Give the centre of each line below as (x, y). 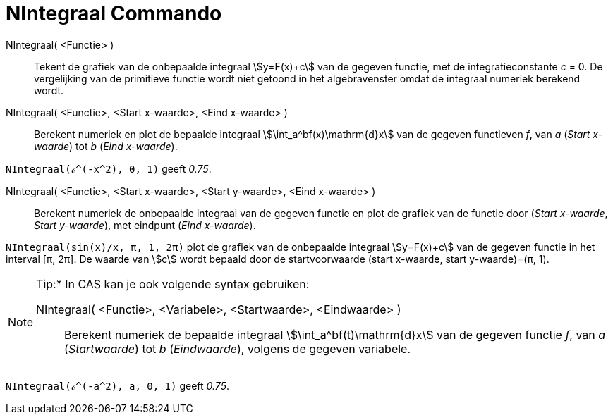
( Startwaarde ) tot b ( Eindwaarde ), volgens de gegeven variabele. (238, 348)
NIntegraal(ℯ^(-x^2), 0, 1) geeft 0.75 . (109, 168)
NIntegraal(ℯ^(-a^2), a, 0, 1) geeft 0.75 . (117, 385)
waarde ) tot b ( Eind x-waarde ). (106, 146)
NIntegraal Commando (114, 13)
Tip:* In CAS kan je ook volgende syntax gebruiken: (173, 284)
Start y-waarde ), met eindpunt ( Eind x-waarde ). (145, 225)
